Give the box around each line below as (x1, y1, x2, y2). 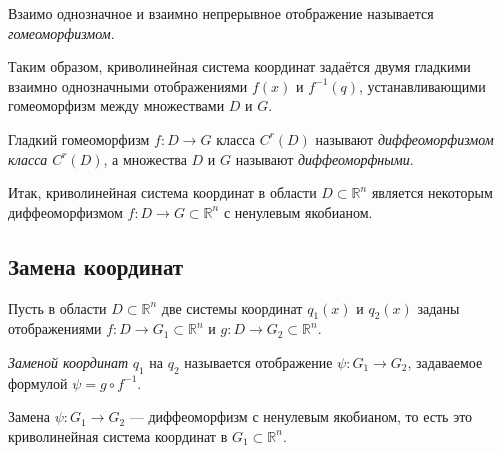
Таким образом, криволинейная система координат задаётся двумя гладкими (8, 56, 471, 77)
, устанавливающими (359, 75, 486, 96)
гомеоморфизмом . (8, 22, 115, 43)
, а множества (103, 148, 187, 169)
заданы (417, 297, 460, 318)
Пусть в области (8, 297, 107, 318)
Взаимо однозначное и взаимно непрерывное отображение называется (8, 3, 434, 23)
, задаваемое (407, 351, 483, 372)
